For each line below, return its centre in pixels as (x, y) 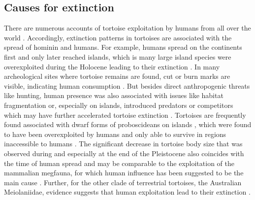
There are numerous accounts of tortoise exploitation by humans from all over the (127, 28)
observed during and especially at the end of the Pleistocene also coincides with (124, 153)
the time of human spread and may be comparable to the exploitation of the (119, 163)
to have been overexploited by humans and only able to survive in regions (115, 134)
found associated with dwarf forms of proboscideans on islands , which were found (128, 124)
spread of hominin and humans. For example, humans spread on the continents (123, 47)
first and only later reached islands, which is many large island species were (118, 56)
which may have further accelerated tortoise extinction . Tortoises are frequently (125, 115)
